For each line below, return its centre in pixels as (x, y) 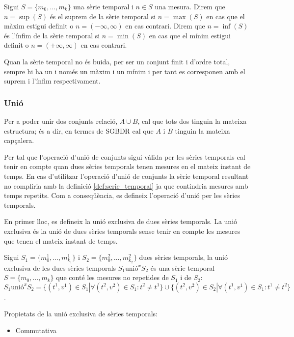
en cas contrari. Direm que (165, 26)
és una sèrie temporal (183, 267)
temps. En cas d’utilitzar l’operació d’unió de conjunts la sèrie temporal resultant (126, 176)
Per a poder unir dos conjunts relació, (61, 121)
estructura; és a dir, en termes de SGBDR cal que (79, 130)
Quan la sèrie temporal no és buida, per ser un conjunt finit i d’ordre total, (117, 61)
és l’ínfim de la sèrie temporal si (52, 35)
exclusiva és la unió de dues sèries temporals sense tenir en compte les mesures (122, 231)
